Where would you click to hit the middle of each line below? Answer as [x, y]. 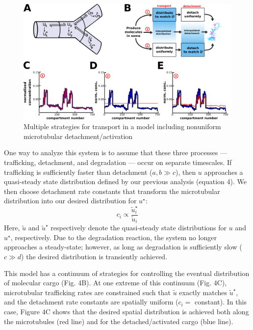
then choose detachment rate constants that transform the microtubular [112, 191]
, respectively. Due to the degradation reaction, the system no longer [114, 237]
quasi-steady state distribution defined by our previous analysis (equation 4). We [125, 181]
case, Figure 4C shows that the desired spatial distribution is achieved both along [126, 311]
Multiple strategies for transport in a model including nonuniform [122, 126]
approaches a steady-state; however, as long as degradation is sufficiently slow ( [123, 247]
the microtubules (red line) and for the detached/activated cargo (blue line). [119, 321]
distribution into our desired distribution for [70, 201]
